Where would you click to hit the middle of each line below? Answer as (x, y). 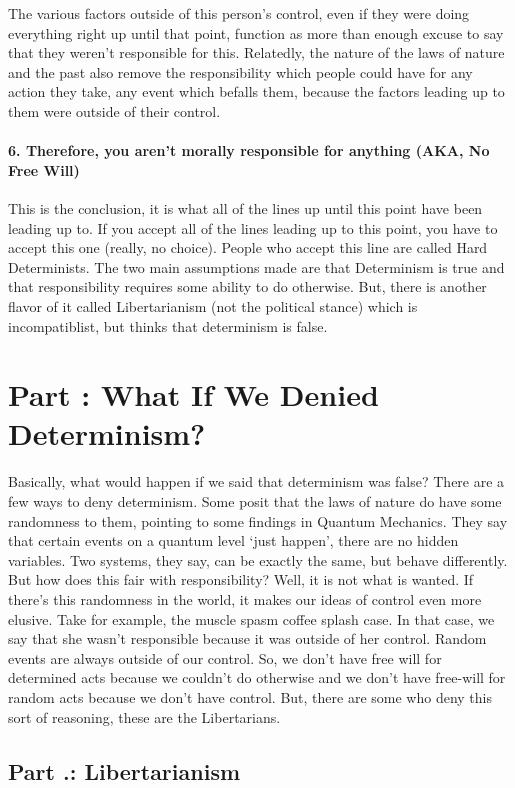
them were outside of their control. (114, 110)
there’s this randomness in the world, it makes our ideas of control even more (245, 598)
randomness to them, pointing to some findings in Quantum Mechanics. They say (258, 520)
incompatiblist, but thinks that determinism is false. (168, 325)
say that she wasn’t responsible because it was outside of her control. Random (247, 638)
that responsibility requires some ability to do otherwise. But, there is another (247, 286)
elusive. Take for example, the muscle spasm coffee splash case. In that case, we (251, 618)
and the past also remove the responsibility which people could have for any (240, 71)
